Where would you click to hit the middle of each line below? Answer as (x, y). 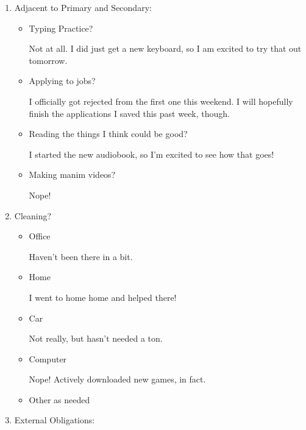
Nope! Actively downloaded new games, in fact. (117, 379)
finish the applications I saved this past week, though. (129, 113)
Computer (48, 358)
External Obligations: (55, 420)
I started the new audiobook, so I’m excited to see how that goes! (151, 154)
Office (40, 236)
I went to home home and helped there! (103, 297)
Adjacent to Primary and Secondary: (83, 7)
